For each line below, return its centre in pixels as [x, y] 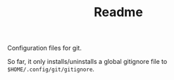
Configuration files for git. [45, 48]
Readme [118, 12]
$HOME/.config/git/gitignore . [51, 69]
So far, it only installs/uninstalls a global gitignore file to [87, 62]
